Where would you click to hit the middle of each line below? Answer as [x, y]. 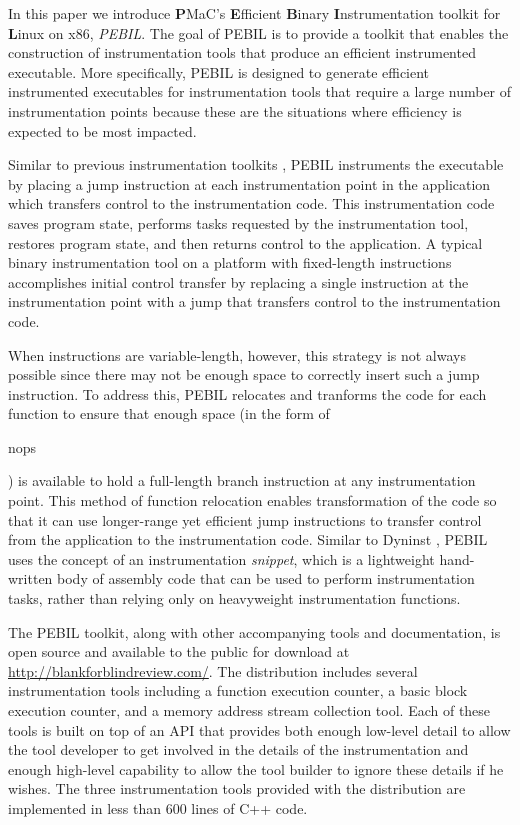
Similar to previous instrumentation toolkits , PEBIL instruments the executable [256, 164]
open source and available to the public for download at [179, 651]
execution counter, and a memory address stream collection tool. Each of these [249, 710]
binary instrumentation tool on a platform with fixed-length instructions [230, 262]
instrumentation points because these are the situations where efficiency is [235, 110]
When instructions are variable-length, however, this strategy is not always [237, 354]
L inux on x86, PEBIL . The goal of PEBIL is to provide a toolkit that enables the [258, 32]
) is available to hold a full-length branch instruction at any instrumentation [242, 480]
